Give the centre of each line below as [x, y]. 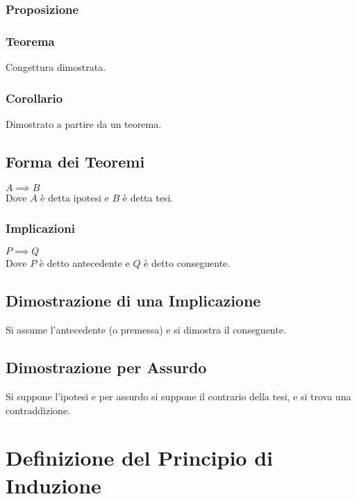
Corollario [34, 98]
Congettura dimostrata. [56, 67]
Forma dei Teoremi [75, 161]
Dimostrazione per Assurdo [106, 367]
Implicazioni [40, 228]
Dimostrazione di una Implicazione [133, 301]
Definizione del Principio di [140, 458]
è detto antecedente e [84, 263]
